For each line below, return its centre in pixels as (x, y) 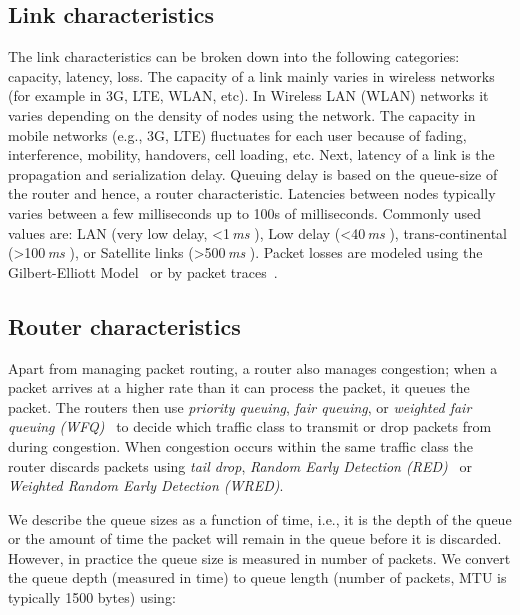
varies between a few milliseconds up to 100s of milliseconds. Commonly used (245, 212)
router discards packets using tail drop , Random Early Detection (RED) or (240, 465)
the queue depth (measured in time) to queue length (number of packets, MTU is (257, 577)
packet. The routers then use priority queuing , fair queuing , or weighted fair (240, 406)
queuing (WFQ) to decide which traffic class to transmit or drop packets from (250, 426)
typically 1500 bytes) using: (92, 597)
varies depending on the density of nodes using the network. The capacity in (242, 114)
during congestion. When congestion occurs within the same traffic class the (240, 445)
